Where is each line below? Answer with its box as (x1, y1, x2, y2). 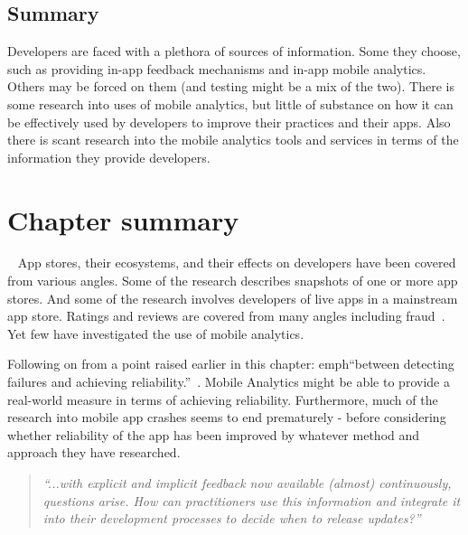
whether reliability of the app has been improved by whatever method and (7, 425, 420, 444)
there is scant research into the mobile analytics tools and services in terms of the (7, 130, 459, 149)
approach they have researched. (7, 443, 181, 462)
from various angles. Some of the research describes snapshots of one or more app (7, 271, 458, 290)
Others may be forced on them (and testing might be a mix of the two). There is (7, 77, 454, 96)
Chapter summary (7, 201, 239, 238)
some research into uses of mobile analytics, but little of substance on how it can (7, 94, 454, 113)
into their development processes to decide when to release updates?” (42, 509, 421, 528)
